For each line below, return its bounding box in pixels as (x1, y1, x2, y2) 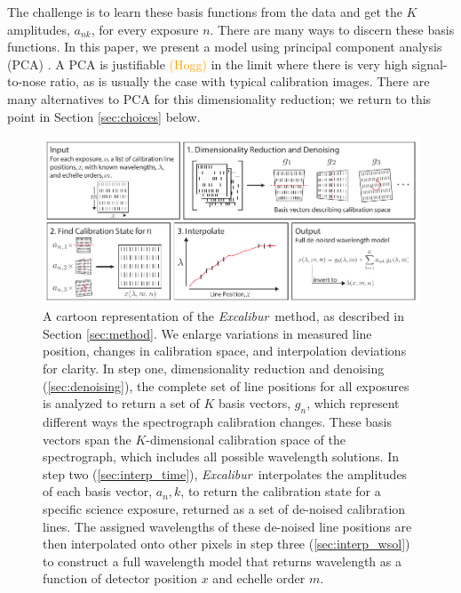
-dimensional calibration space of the (146, 429, 346, 448)
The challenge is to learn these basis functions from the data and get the (7, 3, 402, 20)
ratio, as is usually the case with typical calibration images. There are (50, 72, 430, 91)
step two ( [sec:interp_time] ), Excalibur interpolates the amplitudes (43, 464, 408, 483)
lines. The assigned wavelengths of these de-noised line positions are (43, 517, 412, 535)
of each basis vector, (43, 482, 153, 501)
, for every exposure (91, 20, 199, 38)
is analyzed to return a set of (43, 394, 200, 413)
